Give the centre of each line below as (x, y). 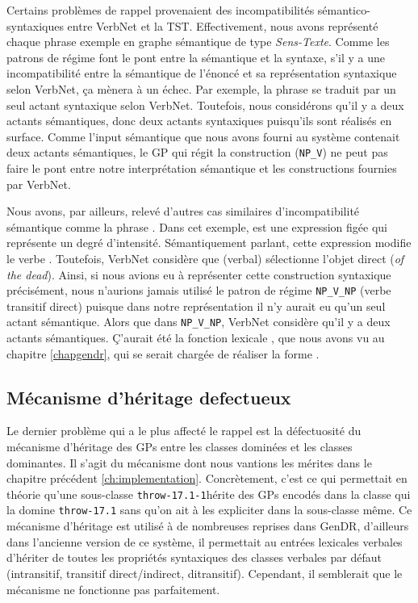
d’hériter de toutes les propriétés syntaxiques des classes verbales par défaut (194, 557)
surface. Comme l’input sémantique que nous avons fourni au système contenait (203, 136)
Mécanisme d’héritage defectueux (149, 397)
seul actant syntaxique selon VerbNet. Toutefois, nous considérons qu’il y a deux (205, 105)
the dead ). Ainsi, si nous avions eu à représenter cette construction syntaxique (199, 274)
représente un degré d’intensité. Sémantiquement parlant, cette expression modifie (209, 243)
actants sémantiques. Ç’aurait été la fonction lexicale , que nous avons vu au (196, 338)
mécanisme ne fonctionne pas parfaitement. (113, 589)
